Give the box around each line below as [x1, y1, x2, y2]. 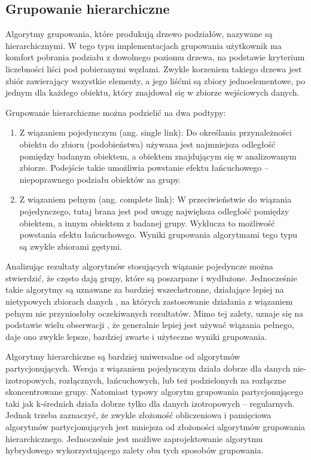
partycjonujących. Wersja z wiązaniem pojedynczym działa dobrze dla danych [5, 362, 291, 375]
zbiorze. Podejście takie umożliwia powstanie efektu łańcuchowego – [19, 161, 269, 174]
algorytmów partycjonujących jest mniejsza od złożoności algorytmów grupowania [5, 421, 305, 433]
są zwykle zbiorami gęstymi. [19, 240, 123, 252]
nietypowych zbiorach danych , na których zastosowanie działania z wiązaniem [5, 295, 293, 308]
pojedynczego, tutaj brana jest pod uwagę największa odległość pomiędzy [19, 204, 289, 217]
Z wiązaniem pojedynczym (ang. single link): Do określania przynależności [19, 126, 292, 139]
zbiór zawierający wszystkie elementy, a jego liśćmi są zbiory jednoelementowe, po [5, 74, 306, 87]
